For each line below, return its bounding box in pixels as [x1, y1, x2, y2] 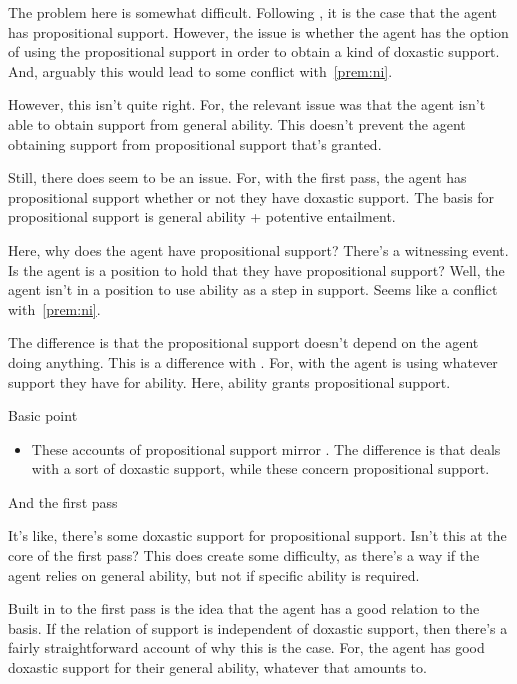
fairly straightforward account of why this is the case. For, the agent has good [8, 637, 485, 658]
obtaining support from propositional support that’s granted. [8, 133, 382, 154]
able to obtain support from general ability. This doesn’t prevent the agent [8, 113, 466, 134]
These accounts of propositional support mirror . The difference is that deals [31, 438, 501, 459]
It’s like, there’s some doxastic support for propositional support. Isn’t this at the [8, 525, 507, 546]
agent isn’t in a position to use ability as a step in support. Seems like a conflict [8, 279, 498, 300]
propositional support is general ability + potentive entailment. [8, 206, 396, 227]
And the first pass [8, 491, 118, 512]
